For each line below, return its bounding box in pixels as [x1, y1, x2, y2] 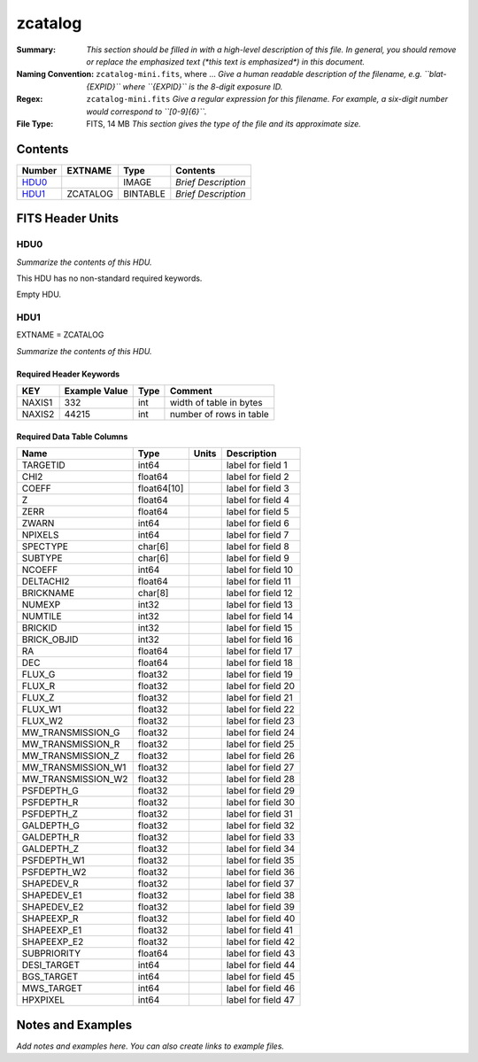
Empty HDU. [16, 289, 62, 300]
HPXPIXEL [21, 994, 66, 1006]
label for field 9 [226, 552, 289, 564]
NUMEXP [21, 599, 61, 611]
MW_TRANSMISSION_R [21, 738, 120, 750]
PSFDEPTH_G [21, 785, 79, 797]
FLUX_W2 [21, 715, 64, 727]
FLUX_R [21, 680, 56, 693]
